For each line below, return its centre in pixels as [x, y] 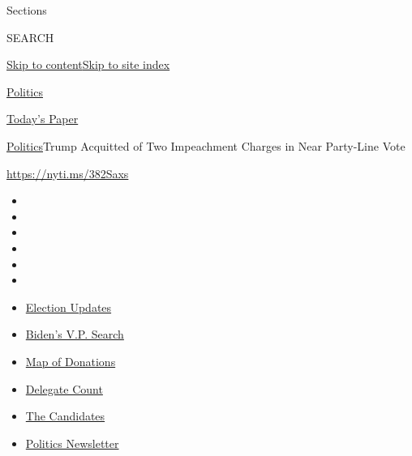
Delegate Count [64, 388]
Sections [27, 10]
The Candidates [65, 416]
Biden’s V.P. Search [75, 334]
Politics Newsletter [72, 443]
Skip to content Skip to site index [88, 64]
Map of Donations [71, 361]
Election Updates [69, 307]
